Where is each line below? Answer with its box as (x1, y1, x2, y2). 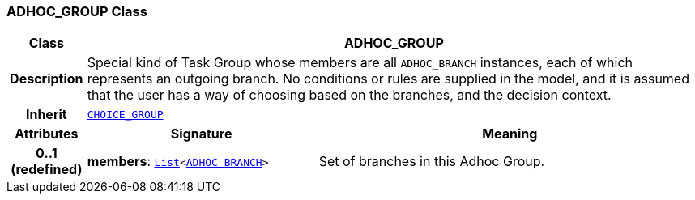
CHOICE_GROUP (87, 108, 164, 121)
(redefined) (11, 161, 83, 178)
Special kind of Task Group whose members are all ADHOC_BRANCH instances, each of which (87, 54, 633, 71)
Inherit (25, 106, 67, 123)
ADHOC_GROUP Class (6, 3, 147, 19)
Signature (170, 126, 232, 143)
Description (10, 70, 83, 87)
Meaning (482, 126, 538, 143)
